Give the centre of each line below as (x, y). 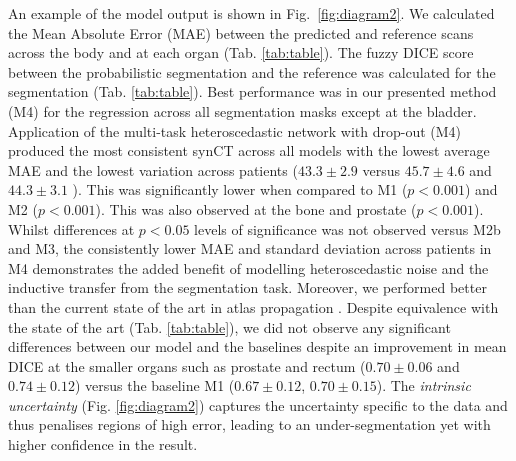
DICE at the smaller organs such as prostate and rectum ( (187, 365)
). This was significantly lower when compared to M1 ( (240, 189)
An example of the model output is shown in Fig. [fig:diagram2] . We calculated (251, 13)
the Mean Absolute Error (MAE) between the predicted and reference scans (241, 32)
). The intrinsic (423, 385)
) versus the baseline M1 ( (154, 385)
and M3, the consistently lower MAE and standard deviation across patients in (250, 248)
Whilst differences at (71, 228)
